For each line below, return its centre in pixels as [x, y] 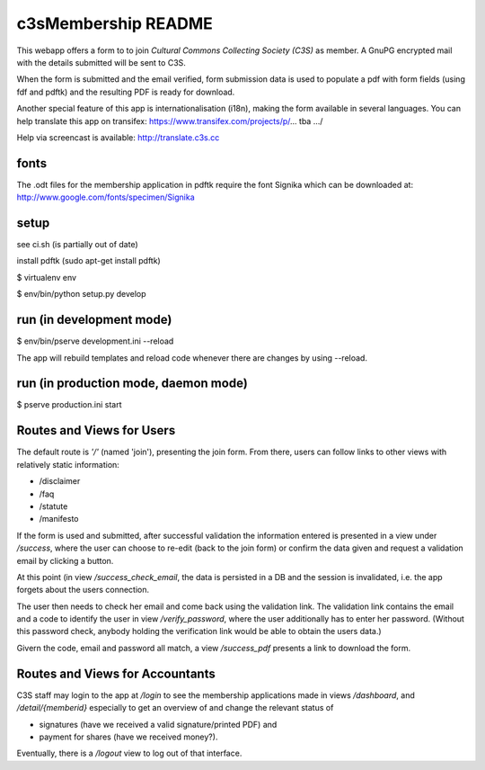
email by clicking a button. [65, 560]
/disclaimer [60, 481]
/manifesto [59, 519]
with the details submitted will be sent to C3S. [101, 62]
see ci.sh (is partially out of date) [77, 245]
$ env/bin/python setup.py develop [82, 294]
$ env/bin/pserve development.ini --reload [95, 341]
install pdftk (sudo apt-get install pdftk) [88, 261]
